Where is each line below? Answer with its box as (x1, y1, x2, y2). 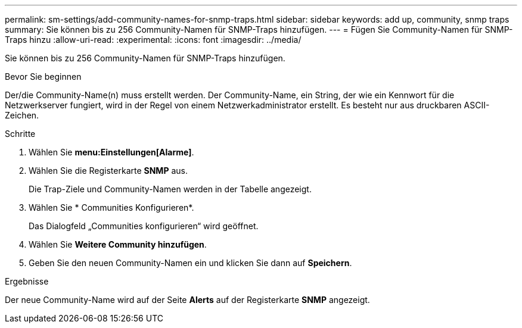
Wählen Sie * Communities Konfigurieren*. (29, 202, 194, 213)
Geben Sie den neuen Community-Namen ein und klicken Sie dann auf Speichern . (29, 258, 352, 268)
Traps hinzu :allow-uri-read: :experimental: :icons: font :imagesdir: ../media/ (5, 35, 302, 45)
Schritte (5, 129, 36, 139)
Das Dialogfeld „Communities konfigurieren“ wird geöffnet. (29, 221, 259, 231)
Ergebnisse (5, 276, 49, 286)
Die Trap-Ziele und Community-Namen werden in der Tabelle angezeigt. (29, 184, 312, 194)
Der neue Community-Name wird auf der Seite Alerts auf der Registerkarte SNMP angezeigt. (5, 295, 370, 305)
